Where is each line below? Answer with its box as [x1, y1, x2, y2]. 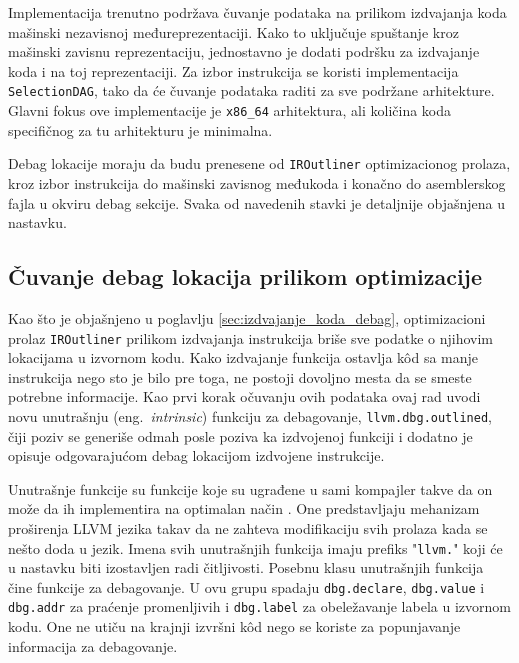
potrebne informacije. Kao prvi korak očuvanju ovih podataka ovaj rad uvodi [8, 386, 481, 407]
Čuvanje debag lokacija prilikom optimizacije [8, 261, 483, 292]
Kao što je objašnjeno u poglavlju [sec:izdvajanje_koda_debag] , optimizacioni [8, 307, 486, 328]
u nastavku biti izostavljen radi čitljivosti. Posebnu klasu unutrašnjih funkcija [8, 557, 484, 578]
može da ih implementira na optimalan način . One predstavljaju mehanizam [8, 498, 480, 519]
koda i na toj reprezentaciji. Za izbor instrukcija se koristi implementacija [8, 60, 459, 81]
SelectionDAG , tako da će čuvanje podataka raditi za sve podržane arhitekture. [8, 80, 495, 101]
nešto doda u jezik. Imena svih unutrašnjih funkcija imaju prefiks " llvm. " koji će [8, 537, 503, 558]
